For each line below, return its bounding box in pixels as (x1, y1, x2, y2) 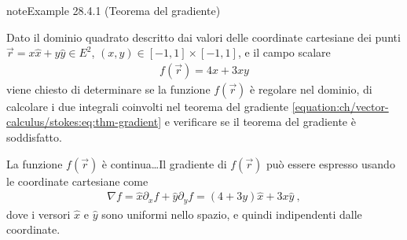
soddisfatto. (6, 129, 62, 145)
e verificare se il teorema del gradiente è (164, 113, 356, 130)
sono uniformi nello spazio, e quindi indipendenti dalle (101, 205, 362, 222)
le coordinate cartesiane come (6, 172, 148, 189)
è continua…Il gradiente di (101, 155, 227, 172)
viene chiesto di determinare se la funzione (6, 80, 211, 97)
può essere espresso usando (266, 155, 395, 172)
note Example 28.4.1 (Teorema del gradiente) (6, 2, 221, 18)
